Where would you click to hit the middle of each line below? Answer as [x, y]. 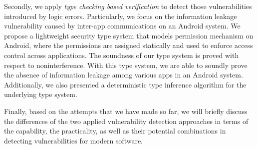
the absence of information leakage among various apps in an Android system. [124, 75]
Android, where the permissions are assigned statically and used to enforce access [128, 45]
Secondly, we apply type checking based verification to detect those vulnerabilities [128, 6]
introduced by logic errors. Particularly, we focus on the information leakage [121, 16]
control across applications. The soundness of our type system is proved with [122, 55]
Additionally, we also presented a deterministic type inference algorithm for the [125, 84]
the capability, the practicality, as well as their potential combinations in [115, 131]
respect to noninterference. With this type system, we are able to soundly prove [126, 65]
